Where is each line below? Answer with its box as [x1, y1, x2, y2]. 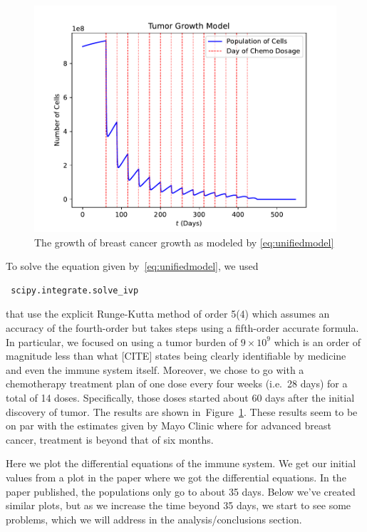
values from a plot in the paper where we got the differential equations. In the [6, 469, 346, 484]
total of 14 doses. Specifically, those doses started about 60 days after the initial [6, 390, 355, 405]
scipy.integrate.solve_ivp [11, 285, 139, 296]
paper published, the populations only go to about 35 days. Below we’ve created [6, 484, 356, 499]
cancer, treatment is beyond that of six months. [6, 432, 214, 447]
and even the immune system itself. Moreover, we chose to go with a [6, 362, 304, 377]
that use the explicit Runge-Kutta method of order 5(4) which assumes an [6, 306, 330, 321]
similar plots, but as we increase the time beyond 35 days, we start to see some [6, 498, 351, 513]
